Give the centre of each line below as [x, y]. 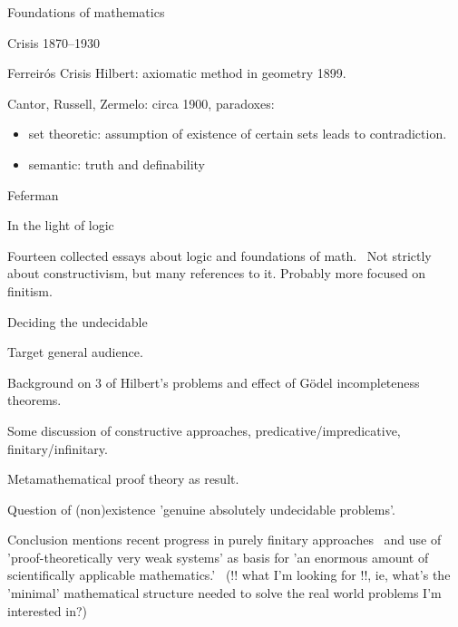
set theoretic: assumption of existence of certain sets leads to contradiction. [238, 134]
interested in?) [48, 610]
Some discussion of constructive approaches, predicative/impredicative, [204, 430]
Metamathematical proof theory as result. [123, 479]
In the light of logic [61, 225]
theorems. [34, 400]
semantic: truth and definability [117, 164]
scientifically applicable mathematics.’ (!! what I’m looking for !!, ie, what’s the [229, 575]
